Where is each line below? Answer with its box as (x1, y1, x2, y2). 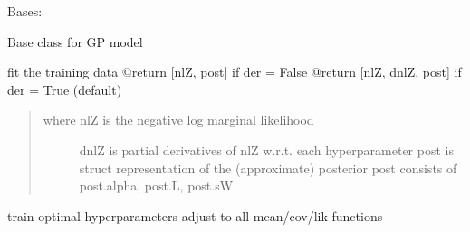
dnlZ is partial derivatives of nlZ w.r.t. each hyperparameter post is (79, 140, 454, 159)
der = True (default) (7, 79, 122, 98)
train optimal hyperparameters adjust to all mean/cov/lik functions (7, 206, 383, 225)
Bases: (7, 2, 43, 20)
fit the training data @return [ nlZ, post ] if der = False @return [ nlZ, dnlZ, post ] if (7, 62, 462, 81)
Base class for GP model (7, 32, 143, 51)
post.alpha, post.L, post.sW (79, 176, 234, 195)
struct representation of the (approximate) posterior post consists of (79, 158, 457, 177)
